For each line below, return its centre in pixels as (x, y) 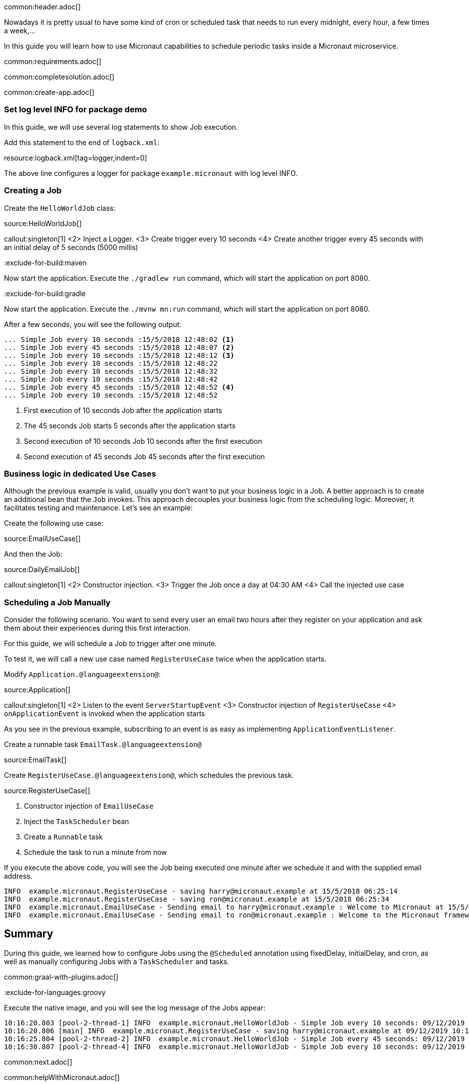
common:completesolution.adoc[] (59, 77)
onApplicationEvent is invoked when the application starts (105, 713)
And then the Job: (33, 554)
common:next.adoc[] (38, 1062)
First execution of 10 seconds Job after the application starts (123, 410)
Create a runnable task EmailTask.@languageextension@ (103, 744)
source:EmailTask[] (35, 760)
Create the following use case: (54, 523)
